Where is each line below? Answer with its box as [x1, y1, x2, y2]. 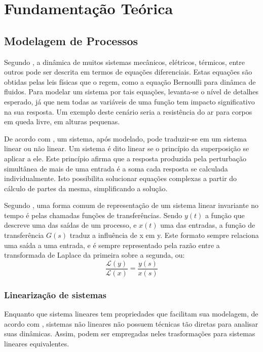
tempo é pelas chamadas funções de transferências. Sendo [4, 209, 182, 220]
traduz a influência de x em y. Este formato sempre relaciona [69, 230, 259, 240]
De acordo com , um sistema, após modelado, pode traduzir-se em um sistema [4, 133, 247, 144]
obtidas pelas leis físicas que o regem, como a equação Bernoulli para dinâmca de [4, 76, 256, 87]
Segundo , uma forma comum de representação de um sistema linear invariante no [4, 200, 259, 210]
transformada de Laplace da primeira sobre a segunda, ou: [4, 250, 185, 260]
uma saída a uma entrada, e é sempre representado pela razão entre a [4, 239, 220, 250]
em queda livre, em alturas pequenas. [4, 116, 120, 127]
